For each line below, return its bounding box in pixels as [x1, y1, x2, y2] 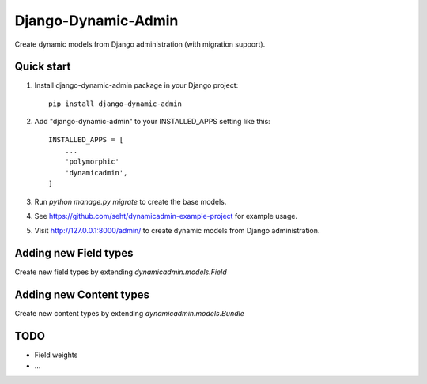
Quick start [14, 60, 71, 73]
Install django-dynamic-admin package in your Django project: [34, 81, 239, 90]
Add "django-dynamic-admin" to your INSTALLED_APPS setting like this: [34, 117, 270, 126]
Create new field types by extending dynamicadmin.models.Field [14, 267, 227, 277]
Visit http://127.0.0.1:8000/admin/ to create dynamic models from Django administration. [34, 226, 320, 235]
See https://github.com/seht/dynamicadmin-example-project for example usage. [34, 211, 298, 220]
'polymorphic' [64, 157, 120, 166]
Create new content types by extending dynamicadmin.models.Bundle [14, 309, 244, 318]
